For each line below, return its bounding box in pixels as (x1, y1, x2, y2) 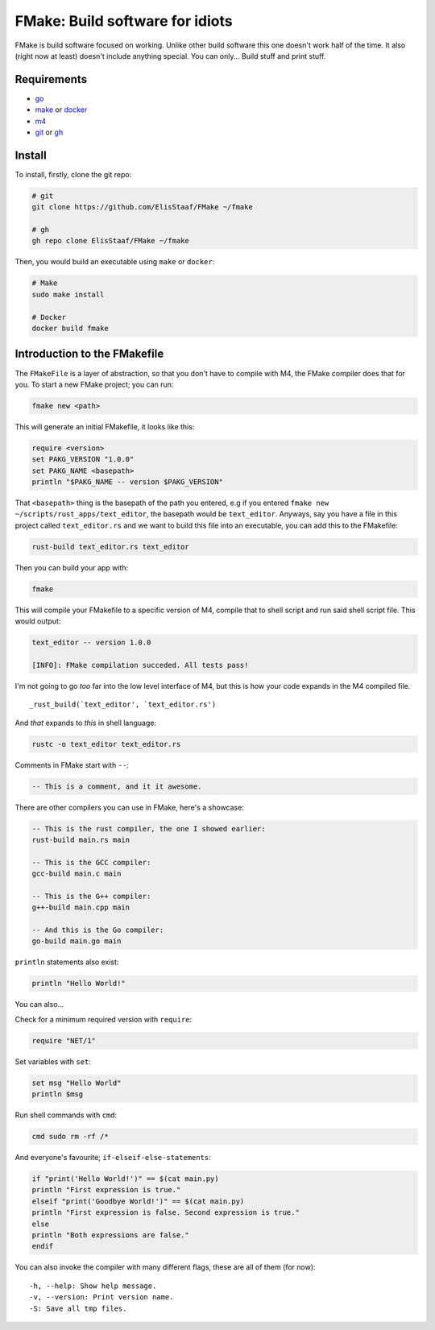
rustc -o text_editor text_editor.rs (31, 740, 181, 748)
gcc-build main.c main (31, 869, 122, 878)
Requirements (14, 73, 88, 86)
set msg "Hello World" (31, 1078, 122, 1088)
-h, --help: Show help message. (29, 1281, 157, 1291)
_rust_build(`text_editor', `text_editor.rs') (29, 700, 217, 709)
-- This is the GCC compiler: (31, 858, 151, 867)
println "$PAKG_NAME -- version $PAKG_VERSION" (31, 478, 223, 487)
